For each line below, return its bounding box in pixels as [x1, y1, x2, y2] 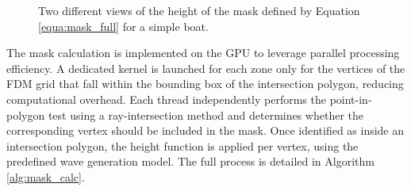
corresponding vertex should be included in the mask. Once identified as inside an [6, 122, 405, 139]
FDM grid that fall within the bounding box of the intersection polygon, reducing [6, 75, 404, 92]
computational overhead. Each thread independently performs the [6, 90, 326, 107]
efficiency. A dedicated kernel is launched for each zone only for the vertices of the [6, 59, 405, 76]
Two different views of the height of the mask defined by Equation [38, 2, 360, 18]
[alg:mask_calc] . [6, 168, 85, 185]
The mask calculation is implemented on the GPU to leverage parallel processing [6, 44, 400, 61]
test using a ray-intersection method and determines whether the [48, 106, 364, 123]
